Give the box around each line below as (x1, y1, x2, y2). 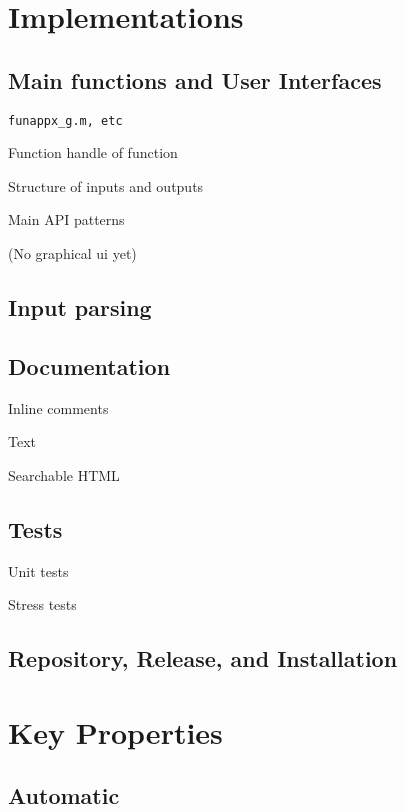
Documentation (8, 350, 171, 381)
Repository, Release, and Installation (8, 643, 398, 674)
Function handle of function (8, 142, 178, 163)
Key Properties (8, 711, 223, 752)
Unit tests (8, 560, 69, 581)
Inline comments (8, 397, 109, 418)
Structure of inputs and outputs (8, 175, 204, 196)
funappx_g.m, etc (8, 113, 123, 128)
